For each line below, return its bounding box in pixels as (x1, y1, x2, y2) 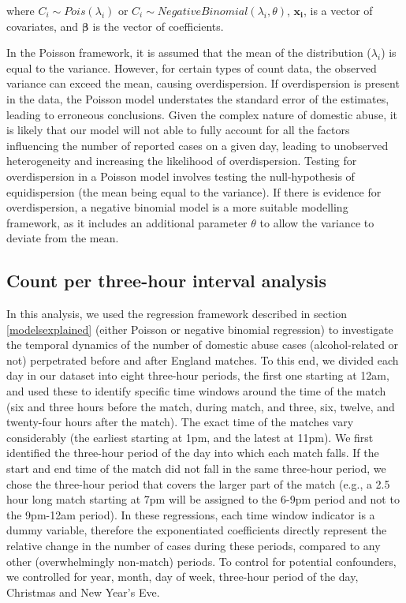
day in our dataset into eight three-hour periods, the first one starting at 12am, (6, 367, 389, 384)
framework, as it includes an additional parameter (6, 214, 248, 230)
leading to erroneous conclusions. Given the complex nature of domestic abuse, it (6, 106, 398, 122)
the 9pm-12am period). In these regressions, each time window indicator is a (6, 506, 375, 522)
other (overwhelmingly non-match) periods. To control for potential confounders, (6, 552, 397, 569)
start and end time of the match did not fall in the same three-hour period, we (6, 460, 386, 477)
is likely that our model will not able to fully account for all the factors (6, 122, 350, 138)
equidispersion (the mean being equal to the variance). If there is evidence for (6, 183, 382, 200)
